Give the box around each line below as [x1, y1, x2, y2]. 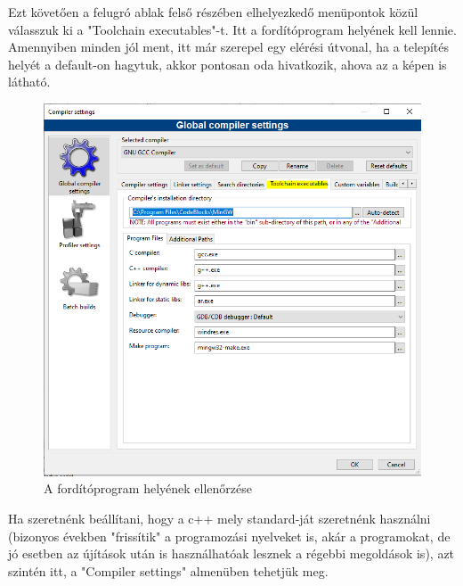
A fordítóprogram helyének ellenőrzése [44, 479, 252, 498]
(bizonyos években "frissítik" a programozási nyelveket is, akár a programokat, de [8, 526, 451, 545]
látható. [8, 72, 51, 91]
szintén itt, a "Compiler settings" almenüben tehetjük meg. [8, 561, 329, 580]
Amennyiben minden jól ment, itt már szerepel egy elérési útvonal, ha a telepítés [8, 37, 449, 56]
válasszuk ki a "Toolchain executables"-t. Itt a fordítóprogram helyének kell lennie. [8, 20, 457, 38]
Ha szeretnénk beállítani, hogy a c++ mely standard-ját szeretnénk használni [8, 508, 431, 527]
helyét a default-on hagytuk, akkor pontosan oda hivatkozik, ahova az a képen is [8, 54, 447, 73]
